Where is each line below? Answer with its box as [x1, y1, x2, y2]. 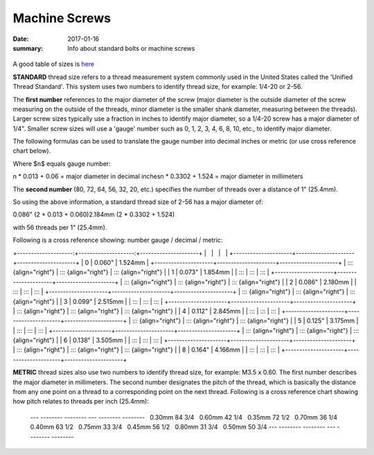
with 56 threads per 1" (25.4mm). [12, 223, 107, 232]
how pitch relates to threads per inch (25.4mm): [12, 397, 149, 406]
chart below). [12, 146, 51, 155]
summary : [12, 44, 44, 52]
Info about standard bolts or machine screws [67, 44, 195, 52]
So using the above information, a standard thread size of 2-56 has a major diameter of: [12, 198, 263, 206]
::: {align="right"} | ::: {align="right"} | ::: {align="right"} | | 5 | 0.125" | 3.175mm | [132, 316, 359, 325]
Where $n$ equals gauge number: [12, 160, 111, 168]
